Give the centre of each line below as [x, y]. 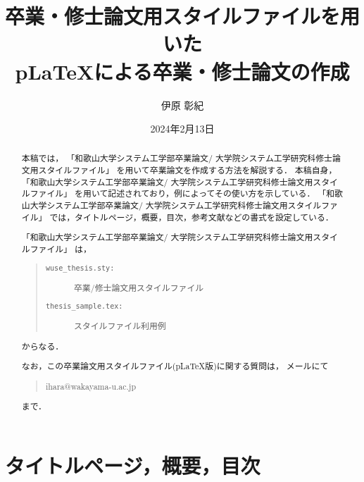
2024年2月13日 [182, 129]
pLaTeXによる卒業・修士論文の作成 [182, 71]
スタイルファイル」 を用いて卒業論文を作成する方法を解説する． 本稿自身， [188, 170]
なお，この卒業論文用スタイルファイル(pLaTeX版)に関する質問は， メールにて [175, 366]
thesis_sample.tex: [84, 307]
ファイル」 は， [61, 248]
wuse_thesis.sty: [80, 268]
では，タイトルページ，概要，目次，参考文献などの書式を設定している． [192, 217]
